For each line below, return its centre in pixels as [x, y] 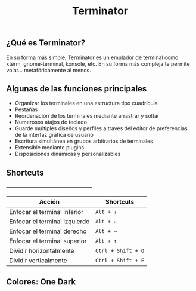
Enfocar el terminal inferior [46, 212]
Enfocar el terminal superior [48, 241]
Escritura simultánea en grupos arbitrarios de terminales [84, 141]
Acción [49, 202]
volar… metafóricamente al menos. [49, 70]
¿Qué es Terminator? [46, 43]
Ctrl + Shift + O [120, 251]
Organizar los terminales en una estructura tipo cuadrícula [86, 103]
